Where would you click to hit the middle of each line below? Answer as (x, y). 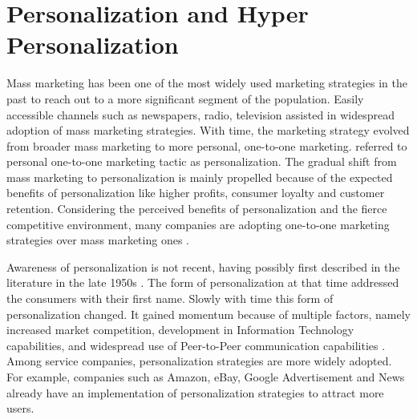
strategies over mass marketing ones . (98, 240)
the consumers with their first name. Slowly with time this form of (170, 298)
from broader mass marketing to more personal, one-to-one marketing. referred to (207, 145)
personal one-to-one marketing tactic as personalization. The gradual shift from (202, 161)
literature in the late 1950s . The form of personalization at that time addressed (203, 282)
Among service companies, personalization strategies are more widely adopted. (199, 361)
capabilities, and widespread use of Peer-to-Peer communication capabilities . (196, 345)
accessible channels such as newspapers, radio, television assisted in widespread (200, 114)
